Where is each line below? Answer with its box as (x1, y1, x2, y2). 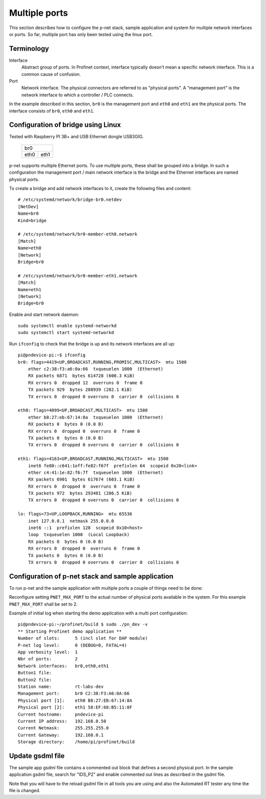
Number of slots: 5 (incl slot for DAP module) (18, 636, 148, 641)
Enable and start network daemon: (9, 311, 79, 317)
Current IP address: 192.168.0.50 (18, 718, 106, 724)
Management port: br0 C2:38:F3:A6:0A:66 (18, 691, 130, 696)
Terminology (9, 44, 49, 53)
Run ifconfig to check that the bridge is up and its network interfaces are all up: (9, 341, 175, 346)
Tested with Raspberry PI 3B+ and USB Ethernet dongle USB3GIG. (9, 134, 144, 140)
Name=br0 (18, 211, 39, 217)
